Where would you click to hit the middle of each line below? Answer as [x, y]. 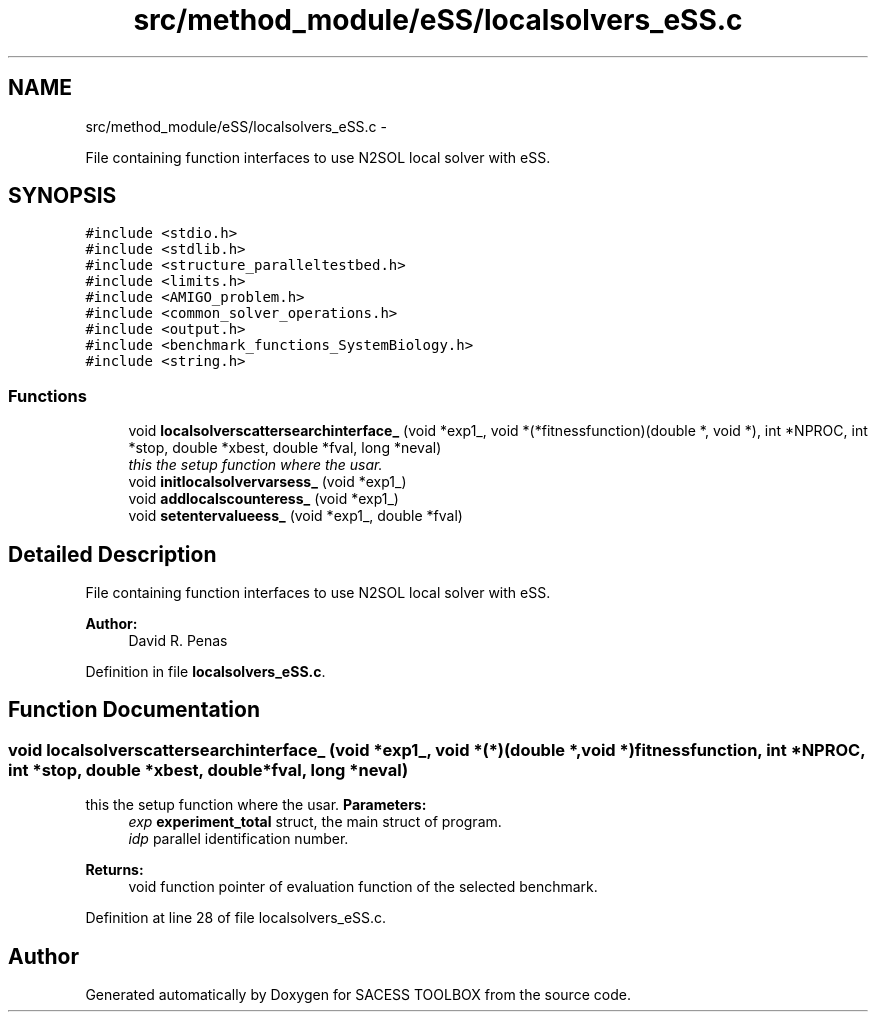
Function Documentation [134, 710]
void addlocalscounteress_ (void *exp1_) [263, 499]
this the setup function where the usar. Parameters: [256, 805]
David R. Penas [178, 641]
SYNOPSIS [62, 196]
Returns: [114, 870]
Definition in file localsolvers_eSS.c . [205, 672]
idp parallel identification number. [238, 839]
